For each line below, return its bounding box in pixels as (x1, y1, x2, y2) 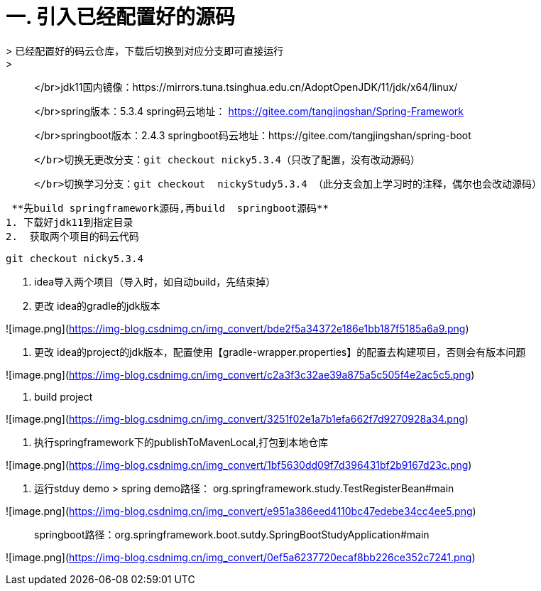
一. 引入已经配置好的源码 (6, 5, 236, 29)
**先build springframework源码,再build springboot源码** (11, 202, 329, 214)
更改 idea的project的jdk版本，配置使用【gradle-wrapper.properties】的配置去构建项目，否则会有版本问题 (34, 345, 526, 358)
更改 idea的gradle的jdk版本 (34, 299, 160, 312)
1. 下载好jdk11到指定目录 (6, 216, 133, 228)
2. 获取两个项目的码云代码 (6, 230, 139, 242)
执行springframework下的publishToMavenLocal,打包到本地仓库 (34, 435, 329, 448)
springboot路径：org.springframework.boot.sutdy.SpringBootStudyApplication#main (34, 528, 430, 541)
